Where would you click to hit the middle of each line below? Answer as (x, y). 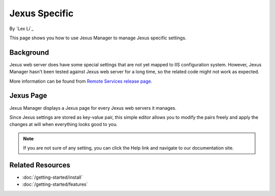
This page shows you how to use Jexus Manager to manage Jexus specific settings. (98, 38)
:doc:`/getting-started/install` (52, 177)
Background (29, 52)
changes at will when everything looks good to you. (63, 125)
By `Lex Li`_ (22, 29)
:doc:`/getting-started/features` (55, 184)
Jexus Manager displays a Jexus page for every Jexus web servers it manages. (93, 108)
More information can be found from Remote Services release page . (81, 81)
